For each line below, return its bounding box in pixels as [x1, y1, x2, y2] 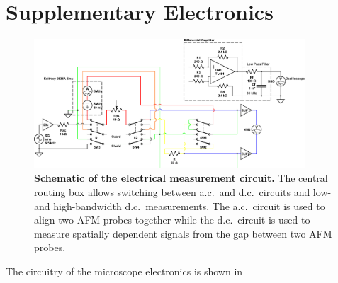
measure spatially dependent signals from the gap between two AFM [34, 226, 332, 241]
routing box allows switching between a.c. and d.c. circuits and [34, 185, 310, 200]
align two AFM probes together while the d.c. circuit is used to [34, 212, 310, 227]
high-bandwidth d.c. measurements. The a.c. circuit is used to [53, 198, 325, 213]
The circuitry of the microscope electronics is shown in [6, 264, 243, 279]
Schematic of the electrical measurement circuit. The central [34, 171, 328, 185]
